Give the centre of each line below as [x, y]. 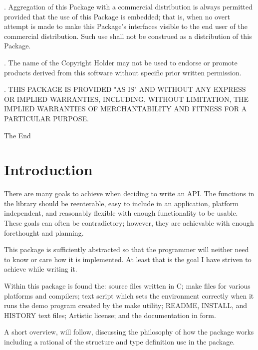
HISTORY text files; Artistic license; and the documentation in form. [110, 315]
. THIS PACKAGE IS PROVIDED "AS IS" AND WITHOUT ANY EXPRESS [125, 89]
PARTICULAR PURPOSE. [46, 118]
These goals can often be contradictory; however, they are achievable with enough [129, 223]
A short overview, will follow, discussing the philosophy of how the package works [129, 332]
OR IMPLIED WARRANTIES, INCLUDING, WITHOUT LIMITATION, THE [127, 99]
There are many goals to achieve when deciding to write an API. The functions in [129, 193]
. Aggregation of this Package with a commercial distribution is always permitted [129, 6]
